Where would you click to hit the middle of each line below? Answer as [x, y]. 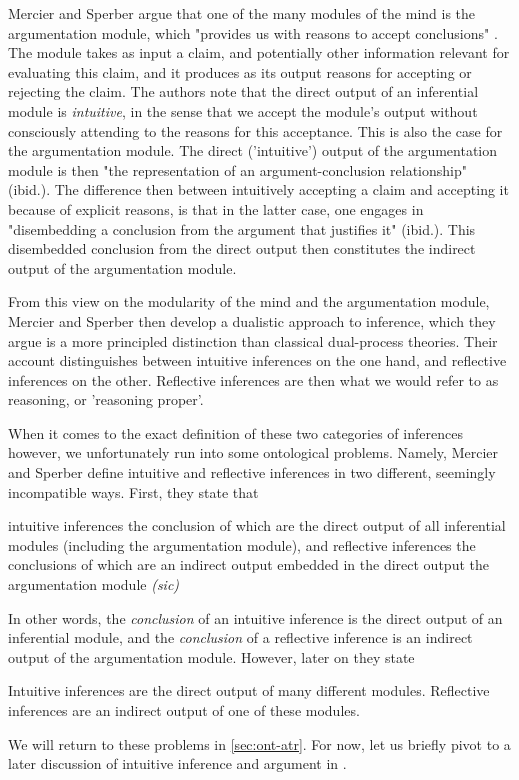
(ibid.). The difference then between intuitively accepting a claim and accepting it [258, 189]
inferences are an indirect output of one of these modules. [184, 710]
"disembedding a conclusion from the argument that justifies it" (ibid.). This [242, 228]
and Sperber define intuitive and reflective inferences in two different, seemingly [252, 472]
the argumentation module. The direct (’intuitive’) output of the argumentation [253, 150]
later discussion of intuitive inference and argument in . [177, 763]
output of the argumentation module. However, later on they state [211, 656]
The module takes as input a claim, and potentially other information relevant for [259, 52]
